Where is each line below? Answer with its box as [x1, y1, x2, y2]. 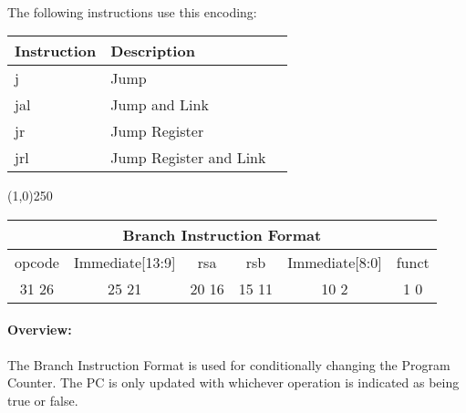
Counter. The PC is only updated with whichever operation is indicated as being [7, 373, 460, 392]
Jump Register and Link [110, 147, 266, 169]
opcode [15, 251, 59, 273]
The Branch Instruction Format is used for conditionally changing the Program [7, 355, 450, 374]
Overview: [7, 320, 72, 339]
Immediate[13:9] [73, 251, 176, 273]
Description [110, 40, 195, 62]
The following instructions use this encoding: [7, 2, 257, 21]
